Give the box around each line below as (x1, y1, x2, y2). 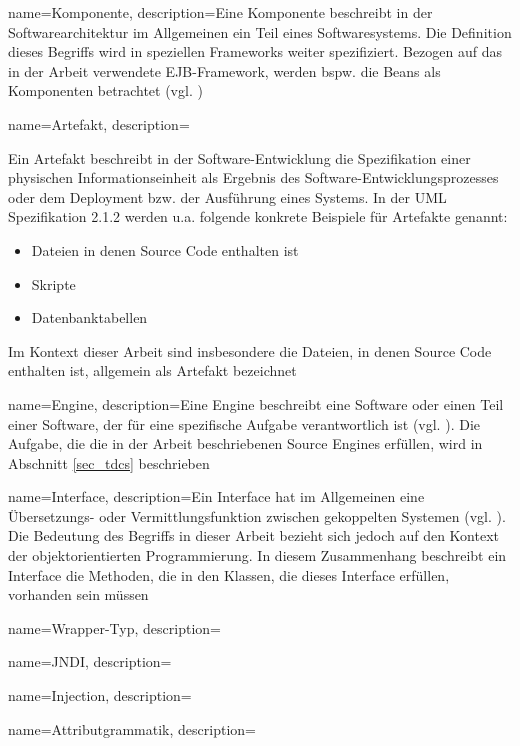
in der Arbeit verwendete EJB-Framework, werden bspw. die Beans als (8, 60, 441, 81)
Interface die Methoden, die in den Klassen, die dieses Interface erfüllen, (8, 564, 450, 585)
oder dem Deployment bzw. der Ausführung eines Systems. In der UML (8, 186, 447, 207)
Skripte (31, 273, 76, 294)
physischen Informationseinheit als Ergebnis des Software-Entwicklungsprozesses (8, 167, 499, 188)
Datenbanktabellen (31, 307, 148, 328)
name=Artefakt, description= (8, 113, 190, 134)
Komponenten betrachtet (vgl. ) (8, 80, 203, 101)
